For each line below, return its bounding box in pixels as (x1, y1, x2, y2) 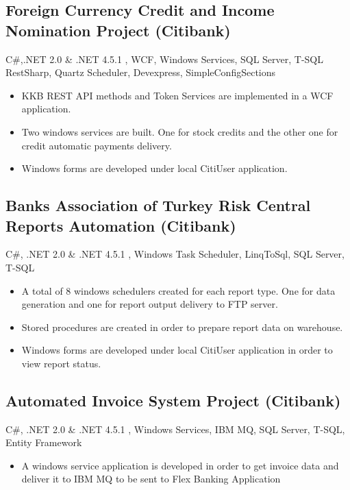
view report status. (21, 356, 101, 370)
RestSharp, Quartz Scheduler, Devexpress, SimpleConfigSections (5, 65, 276, 79)
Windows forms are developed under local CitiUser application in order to (21, 343, 333, 357)
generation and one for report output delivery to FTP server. (21, 297, 278, 311)
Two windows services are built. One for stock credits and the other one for (21, 124, 338, 138)
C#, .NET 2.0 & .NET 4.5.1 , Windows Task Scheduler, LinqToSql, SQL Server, (5, 247, 345, 261)
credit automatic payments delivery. (21, 138, 172, 152)
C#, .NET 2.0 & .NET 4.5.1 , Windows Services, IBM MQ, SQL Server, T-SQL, (5, 421, 345, 436)
